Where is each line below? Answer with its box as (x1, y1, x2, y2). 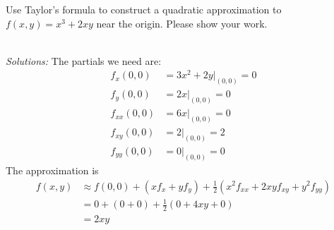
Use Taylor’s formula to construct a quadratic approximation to (6, 2, 282, 16)
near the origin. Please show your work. (96, 16, 268, 30)
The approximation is (6, 162, 99, 177)
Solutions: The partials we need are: (6, 53, 162, 68)
